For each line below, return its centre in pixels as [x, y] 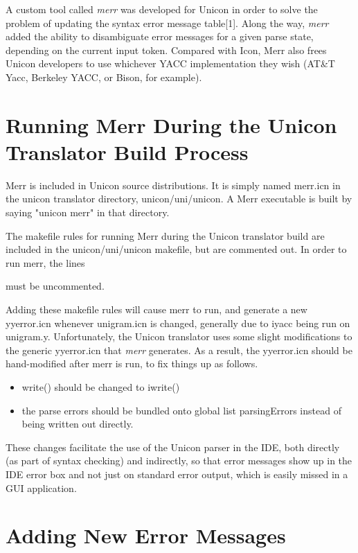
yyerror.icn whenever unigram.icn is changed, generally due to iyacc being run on [178, 323]
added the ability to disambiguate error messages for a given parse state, [160, 36]
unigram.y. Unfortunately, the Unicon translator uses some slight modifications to [179, 336]
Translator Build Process [127, 151]
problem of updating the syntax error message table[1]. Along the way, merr [167, 23]
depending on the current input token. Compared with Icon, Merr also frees [166, 50]
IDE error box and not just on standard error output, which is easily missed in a [177, 474]
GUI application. [41, 488]
